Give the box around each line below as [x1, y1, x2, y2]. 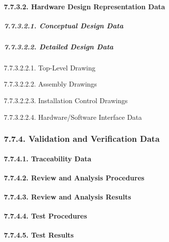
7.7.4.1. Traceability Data [4, 153, 92, 163]
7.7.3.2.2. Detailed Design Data [4, 41, 114, 51]
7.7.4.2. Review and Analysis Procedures [4, 172, 145, 182]
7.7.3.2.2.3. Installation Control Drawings [4, 95, 128, 105]
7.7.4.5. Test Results [4, 230, 74, 240]
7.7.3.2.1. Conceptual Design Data [4, 20, 123, 30]
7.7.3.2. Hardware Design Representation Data [4, 1, 165, 11]
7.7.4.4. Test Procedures [4, 211, 87, 221]
